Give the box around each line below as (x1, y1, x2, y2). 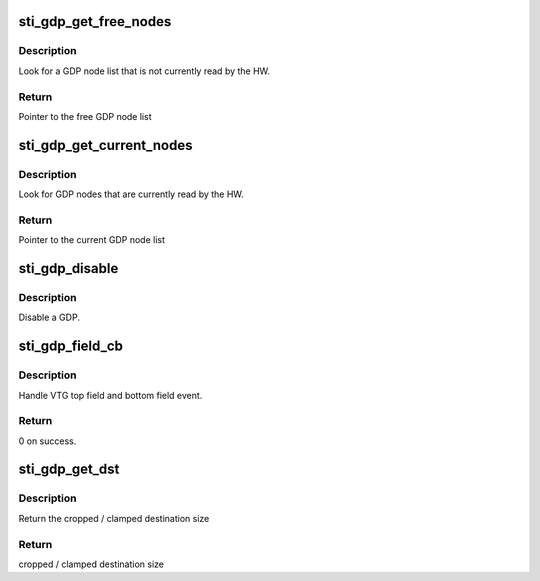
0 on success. (18, 435, 77, 447)
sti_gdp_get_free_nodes (18, 13, 172, 30)
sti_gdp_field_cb (18, 338, 124, 355)
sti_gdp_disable (18, 260, 119, 277)
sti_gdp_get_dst (18, 461, 120, 478)
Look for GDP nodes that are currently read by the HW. (18, 188, 244, 200)
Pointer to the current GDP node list (18, 234, 165, 246)
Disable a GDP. (18, 311, 80, 324)
